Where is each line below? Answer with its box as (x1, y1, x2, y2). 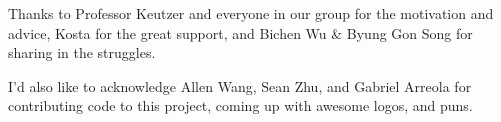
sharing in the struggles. (8, 42, 156, 63)
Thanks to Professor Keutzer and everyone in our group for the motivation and (8, 3, 494, 23)
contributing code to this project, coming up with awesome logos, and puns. (8, 95, 473, 116)
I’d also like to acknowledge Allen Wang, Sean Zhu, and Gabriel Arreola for (8, 75, 472, 96)
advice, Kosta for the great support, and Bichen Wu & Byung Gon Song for (8, 22, 473, 43)
